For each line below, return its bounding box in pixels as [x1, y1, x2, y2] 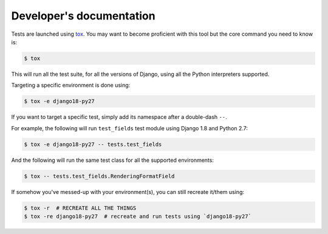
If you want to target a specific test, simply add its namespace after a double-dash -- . [11, 113, 227, 121]
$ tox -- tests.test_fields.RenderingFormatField [24, 173, 175, 179]
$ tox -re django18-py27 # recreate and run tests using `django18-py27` [24, 213, 252, 219]
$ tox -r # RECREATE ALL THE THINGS [24, 204, 137, 212]
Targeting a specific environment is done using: [11, 82, 131, 89]
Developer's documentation [11, 9, 155, 22]
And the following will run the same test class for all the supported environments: [11, 156, 214, 164]
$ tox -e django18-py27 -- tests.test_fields [24, 141, 162, 148]
